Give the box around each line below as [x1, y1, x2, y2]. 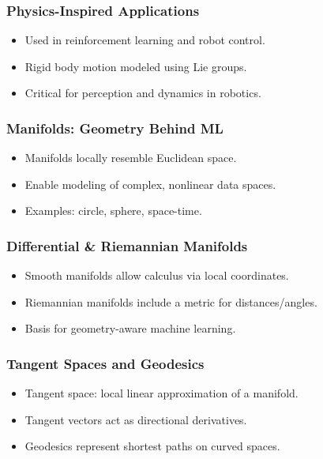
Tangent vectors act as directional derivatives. [24, 411, 247, 427]
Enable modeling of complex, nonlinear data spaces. [24, 175, 276, 192]
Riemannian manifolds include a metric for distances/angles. [24, 293, 317, 310]
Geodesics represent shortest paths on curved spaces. [24, 438, 280, 454]
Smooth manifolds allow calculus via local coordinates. [24, 267, 289, 284]
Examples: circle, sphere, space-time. [24, 202, 202, 219]
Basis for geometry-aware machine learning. [24, 320, 236, 337]
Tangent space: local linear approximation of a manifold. [24, 385, 299, 401]
